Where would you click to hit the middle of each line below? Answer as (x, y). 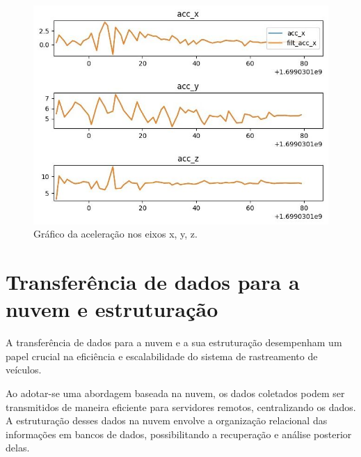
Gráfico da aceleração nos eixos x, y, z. (115, 234)
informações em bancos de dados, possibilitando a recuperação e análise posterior (179, 434)
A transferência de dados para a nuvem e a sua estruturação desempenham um (174, 342)
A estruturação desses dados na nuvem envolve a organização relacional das (167, 420)
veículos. (24, 370)
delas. (18, 448)
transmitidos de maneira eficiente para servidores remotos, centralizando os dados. (181, 406)
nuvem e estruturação (112, 309)
